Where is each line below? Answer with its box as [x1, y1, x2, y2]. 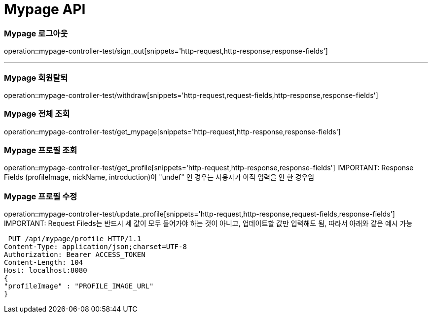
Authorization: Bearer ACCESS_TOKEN [4, 251, 145, 259]
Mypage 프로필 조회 [4, 145, 77, 155]
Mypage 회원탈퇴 [4, 72, 68, 83]
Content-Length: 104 [4, 258, 83, 267]
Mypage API [4, 1, 86, 18]
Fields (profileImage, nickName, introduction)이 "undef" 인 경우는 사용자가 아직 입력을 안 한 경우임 [4, 173, 315, 182]
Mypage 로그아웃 [4, 28, 68, 38]
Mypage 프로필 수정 [4, 191, 77, 201]
